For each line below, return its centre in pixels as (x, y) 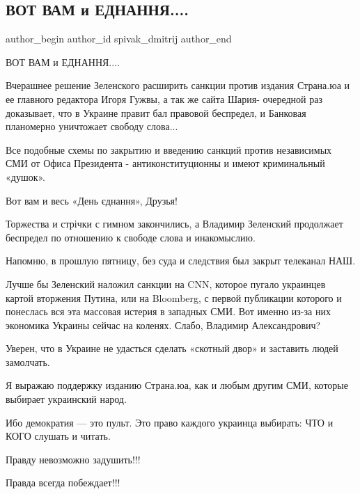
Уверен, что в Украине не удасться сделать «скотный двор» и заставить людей (172, 348)
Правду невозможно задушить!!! (73, 459)
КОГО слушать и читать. (58, 436)
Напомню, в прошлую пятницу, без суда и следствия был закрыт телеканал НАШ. (181, 261)
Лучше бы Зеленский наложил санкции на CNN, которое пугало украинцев (166, 284)
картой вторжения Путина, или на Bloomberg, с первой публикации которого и (174, 297)
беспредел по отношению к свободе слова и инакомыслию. (131, 237)
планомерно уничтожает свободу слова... (92, 126)
